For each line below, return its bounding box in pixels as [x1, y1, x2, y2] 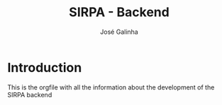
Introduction [7, 59, 82, 75]
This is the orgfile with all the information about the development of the [7, 82, 215, 92]
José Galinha [100, 27, 138, 36]
